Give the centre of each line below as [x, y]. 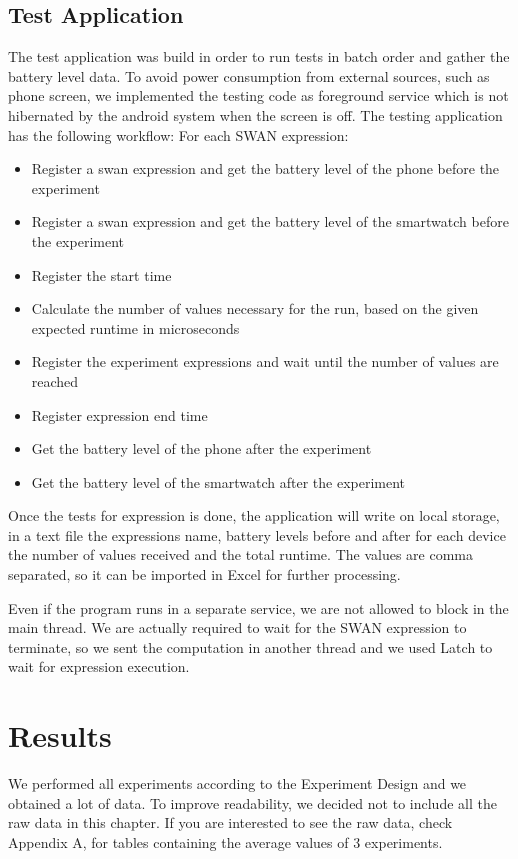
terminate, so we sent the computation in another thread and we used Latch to [250, 646]
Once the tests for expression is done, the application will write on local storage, [254, 515]
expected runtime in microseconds [135, 327]
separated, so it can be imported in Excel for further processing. [204, 574]
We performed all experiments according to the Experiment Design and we [237, 783]
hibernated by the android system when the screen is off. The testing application [255, 114]
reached [55, 380]
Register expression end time [119, 414]
